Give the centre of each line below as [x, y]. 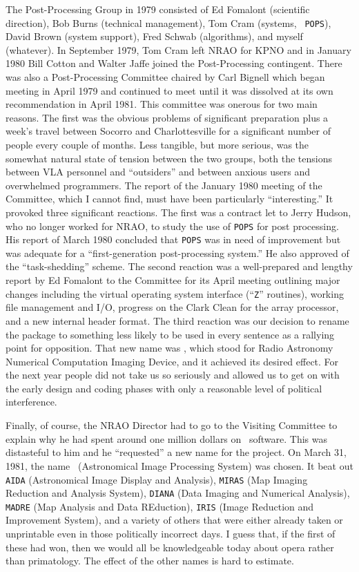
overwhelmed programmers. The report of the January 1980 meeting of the [164, 185]
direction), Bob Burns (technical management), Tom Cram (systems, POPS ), [168, 22]
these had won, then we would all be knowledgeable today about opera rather [170, 547]
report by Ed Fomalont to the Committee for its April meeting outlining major [173, 280]
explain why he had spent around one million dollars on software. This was [167, 438]
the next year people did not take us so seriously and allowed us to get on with [173, 375]
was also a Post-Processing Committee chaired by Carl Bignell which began [165, 77]
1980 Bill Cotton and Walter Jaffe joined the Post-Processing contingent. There [174, 63]
